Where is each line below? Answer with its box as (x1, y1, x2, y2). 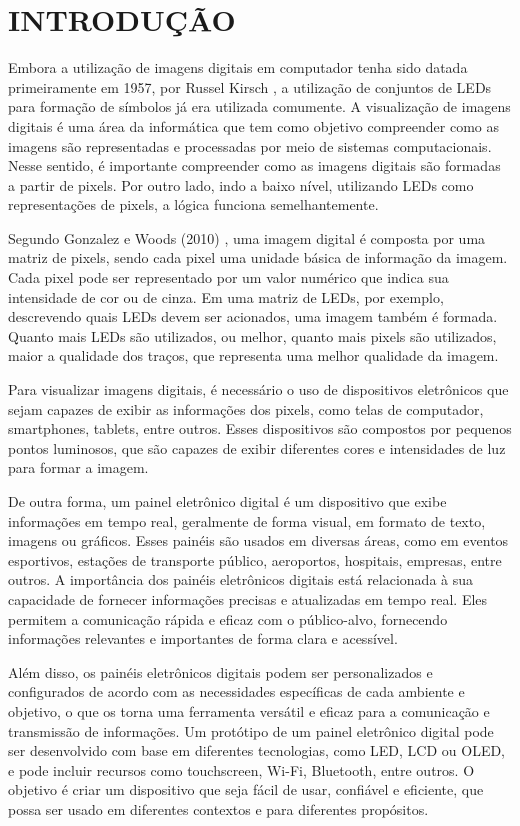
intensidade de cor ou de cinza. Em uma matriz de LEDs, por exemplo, (8, 286, 444, 307)
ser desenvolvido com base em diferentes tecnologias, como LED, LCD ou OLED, (8, 740, 506, 761)
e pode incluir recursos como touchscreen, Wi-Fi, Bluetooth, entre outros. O (8, 759, 475, 780)
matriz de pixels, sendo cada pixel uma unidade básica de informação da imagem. (8, 247, 508, 268)
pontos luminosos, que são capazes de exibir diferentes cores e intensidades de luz (8, 437, 506, 458)
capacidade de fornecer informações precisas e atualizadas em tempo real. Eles (8, 588, 488, 609)
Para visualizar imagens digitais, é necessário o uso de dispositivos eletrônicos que (8, 379, 509, 400)
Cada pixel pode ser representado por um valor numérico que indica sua (8, 267, 449, 288)
